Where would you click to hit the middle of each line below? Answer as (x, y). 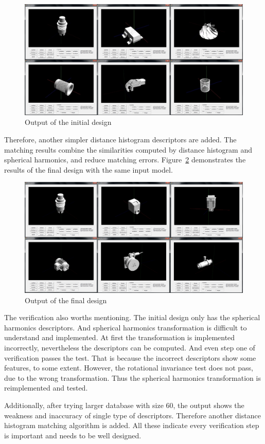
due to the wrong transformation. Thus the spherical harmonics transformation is (132, 377)
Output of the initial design (68, 122)
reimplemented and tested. (46, 388)
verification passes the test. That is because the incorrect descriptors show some (130, 357)
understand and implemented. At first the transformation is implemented (120, 337)
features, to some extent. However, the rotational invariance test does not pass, (129, 368)
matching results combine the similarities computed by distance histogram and (128, 149)
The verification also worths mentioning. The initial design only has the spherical (132, 317)
